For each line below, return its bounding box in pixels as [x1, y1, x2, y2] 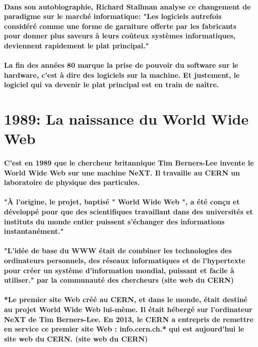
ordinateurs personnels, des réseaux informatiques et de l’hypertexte [4, 255, 246, 266]
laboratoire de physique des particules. [4, 177, 140, 187]
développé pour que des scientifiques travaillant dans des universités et [4, 206, 253, 217]
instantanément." [4, 226, 64, 236]
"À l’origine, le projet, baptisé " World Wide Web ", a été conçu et [4, 196, 240, 207]
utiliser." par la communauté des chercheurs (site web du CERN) [4, 275, 234, 285]
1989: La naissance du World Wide [4, 109, 249, 129]
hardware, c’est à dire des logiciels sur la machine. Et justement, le [4, 69, 240, 80]
